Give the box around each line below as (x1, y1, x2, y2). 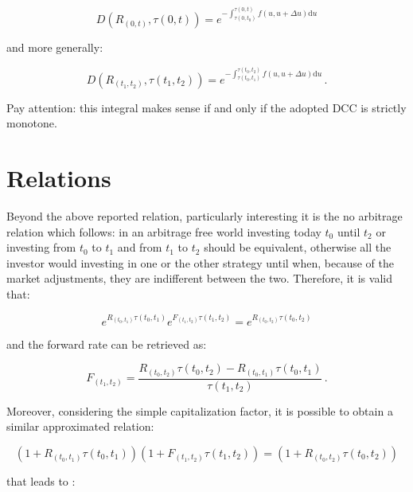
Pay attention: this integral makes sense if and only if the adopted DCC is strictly (6, 99, 407, 115)
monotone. (6, 115, 57, 131)
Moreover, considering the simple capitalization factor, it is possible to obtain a (6, 402, 393, 419)
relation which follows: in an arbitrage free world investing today (6, 223, 321, 240)
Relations (6, 162, 111, 194)
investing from (6, 239, 76, 256)
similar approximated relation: (6, 418, 154, 435)
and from (117, 239, 162, 256)
